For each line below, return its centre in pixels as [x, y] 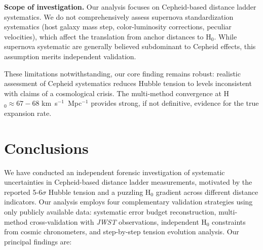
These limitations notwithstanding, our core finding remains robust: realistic [122, 73]
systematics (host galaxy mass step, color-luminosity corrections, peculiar [118, 27]
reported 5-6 [23, 192]
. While [226, 36]
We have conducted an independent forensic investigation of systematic [115, 172]
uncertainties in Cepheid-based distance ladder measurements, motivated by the [128, 182]
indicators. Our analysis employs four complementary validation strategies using [128, 202]
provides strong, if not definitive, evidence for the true [175, 103]
